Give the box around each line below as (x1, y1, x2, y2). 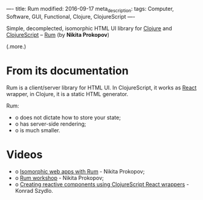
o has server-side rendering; (14, 120, 86, 127)
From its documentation (6, 63, 129, 77)
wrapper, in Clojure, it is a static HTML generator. (6, 90, 129, 97)
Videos (6, 147, 43, 161)
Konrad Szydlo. (14, 187, 53, 194)
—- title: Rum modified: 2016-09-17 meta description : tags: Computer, (6, 5, 174, 14)
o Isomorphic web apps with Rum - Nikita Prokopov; (14, 167, 145, 175)
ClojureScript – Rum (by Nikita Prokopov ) (6, 31, 110, 38)
